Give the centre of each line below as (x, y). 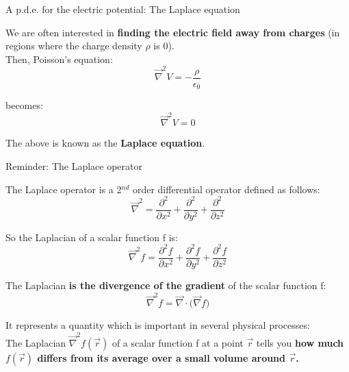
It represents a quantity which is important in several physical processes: (158, 325)
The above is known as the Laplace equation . (105, 143)
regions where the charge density (74, 46)
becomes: (24, 105)
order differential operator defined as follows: (226, 189)
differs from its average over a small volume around (161, 357)
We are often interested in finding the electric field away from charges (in (173, 32)
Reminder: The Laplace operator (74, 166)
